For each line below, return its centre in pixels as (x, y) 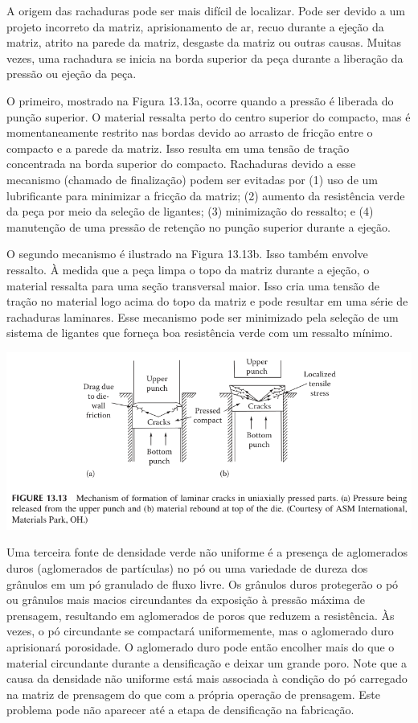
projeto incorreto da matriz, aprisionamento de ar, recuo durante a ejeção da (195, 26)
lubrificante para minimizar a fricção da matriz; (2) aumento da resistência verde (206, 195)
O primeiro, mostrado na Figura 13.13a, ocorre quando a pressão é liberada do (200, 100)
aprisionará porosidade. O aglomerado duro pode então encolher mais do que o (201, 646)
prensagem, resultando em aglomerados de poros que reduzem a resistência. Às (201, 615)
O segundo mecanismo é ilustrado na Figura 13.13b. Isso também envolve (187, 254)
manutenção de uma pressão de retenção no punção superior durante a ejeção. (199, 226)
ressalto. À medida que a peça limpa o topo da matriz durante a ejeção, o (188, 269)
